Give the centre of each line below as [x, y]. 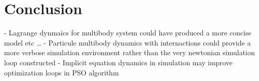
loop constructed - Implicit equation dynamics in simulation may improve [118, 62]
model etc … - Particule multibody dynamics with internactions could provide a [127, 42]
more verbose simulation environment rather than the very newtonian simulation [129, 52]
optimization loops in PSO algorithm [62, 72]
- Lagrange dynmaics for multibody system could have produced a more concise [128, 33]
